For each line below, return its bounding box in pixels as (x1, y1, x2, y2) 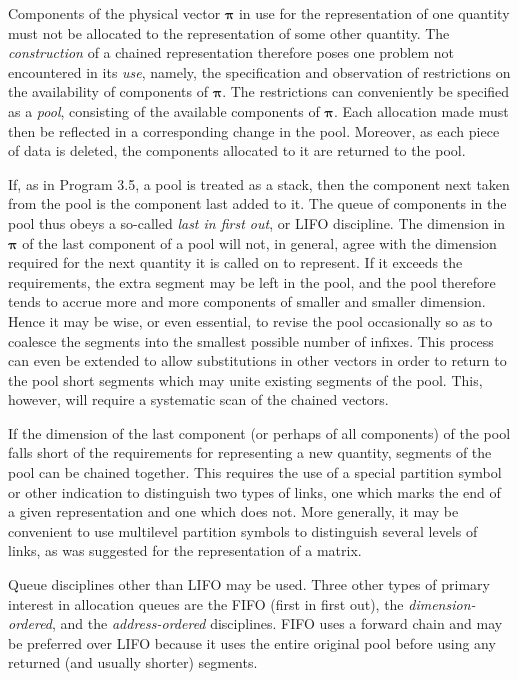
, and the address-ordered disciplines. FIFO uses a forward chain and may (52, 613, 503, 634)
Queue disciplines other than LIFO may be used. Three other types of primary (8, 574, 490, 595)
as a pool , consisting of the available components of (8, 100, 320, 121)
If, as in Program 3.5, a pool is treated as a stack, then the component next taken (8, 173, 510, 194)
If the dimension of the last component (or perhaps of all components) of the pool (8, 422, 511, 443)
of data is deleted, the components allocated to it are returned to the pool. (8, 140, 466, 161)
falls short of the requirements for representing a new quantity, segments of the (8, 442, 492, 463)
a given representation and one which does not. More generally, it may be (8, 501, 459, 522)
